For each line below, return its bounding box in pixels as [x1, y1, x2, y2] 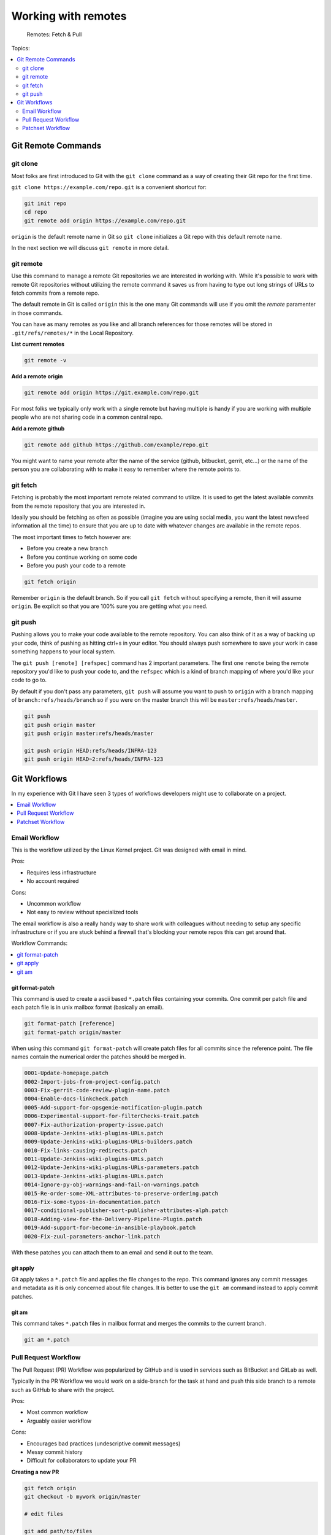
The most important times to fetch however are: [11, 533, 132, 540]
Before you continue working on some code [26, 553, 137, 561]
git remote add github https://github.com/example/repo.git [24, 441, 209, 448]
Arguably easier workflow [26, 1417, 92, 1424]
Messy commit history [26, 1448, 83, 1455]
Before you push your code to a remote [26, 562, 126, 569]
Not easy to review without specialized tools [26, 909, 139, 916]
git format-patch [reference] [24, 1020, 115, 1027]
